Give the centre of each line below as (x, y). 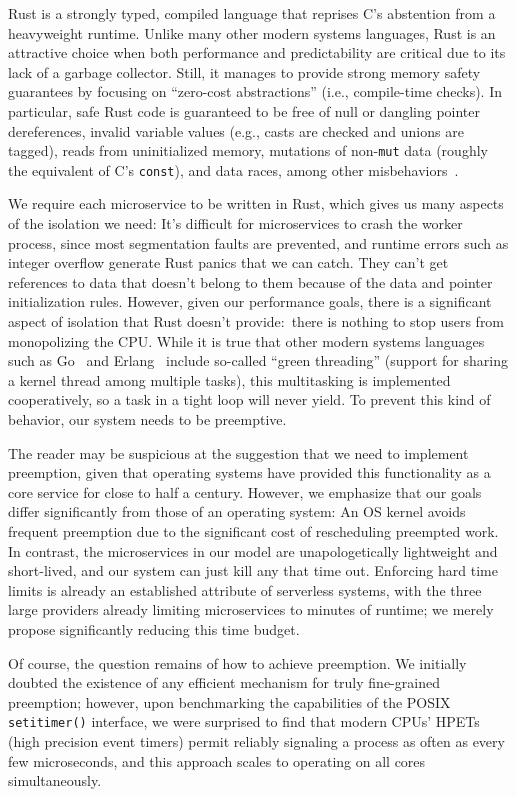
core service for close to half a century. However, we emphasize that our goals (245, 491)
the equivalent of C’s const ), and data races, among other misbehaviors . (233, 169)
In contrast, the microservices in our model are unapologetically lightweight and (253, 550)
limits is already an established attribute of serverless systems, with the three (245, 589)
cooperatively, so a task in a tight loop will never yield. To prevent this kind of (249, 399)
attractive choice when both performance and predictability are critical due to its (257, 52)
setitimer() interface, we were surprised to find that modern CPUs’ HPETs (244, 721)
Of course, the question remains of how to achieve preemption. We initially (237, 662)
